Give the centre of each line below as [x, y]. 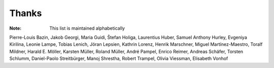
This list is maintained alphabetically [87, 28]
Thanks [26, 13]
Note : [15, 28]
